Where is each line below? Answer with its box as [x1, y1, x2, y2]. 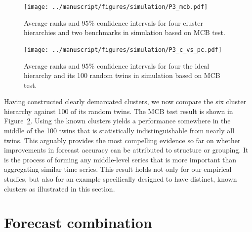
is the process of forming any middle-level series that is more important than [4, 154, 237, 164]
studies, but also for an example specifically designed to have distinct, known [4, 174, 237, 184]
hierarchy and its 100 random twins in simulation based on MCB [24, 70, 220, 80]
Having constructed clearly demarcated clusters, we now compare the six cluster [4, 96, 247, 107]
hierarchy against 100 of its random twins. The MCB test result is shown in [4, 106, 233, 116]
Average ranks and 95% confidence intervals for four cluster [24, 17, 203, 28]
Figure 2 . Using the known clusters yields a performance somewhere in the [4, 116, 231, 126]
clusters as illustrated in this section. [4, 183, 115, 193]
